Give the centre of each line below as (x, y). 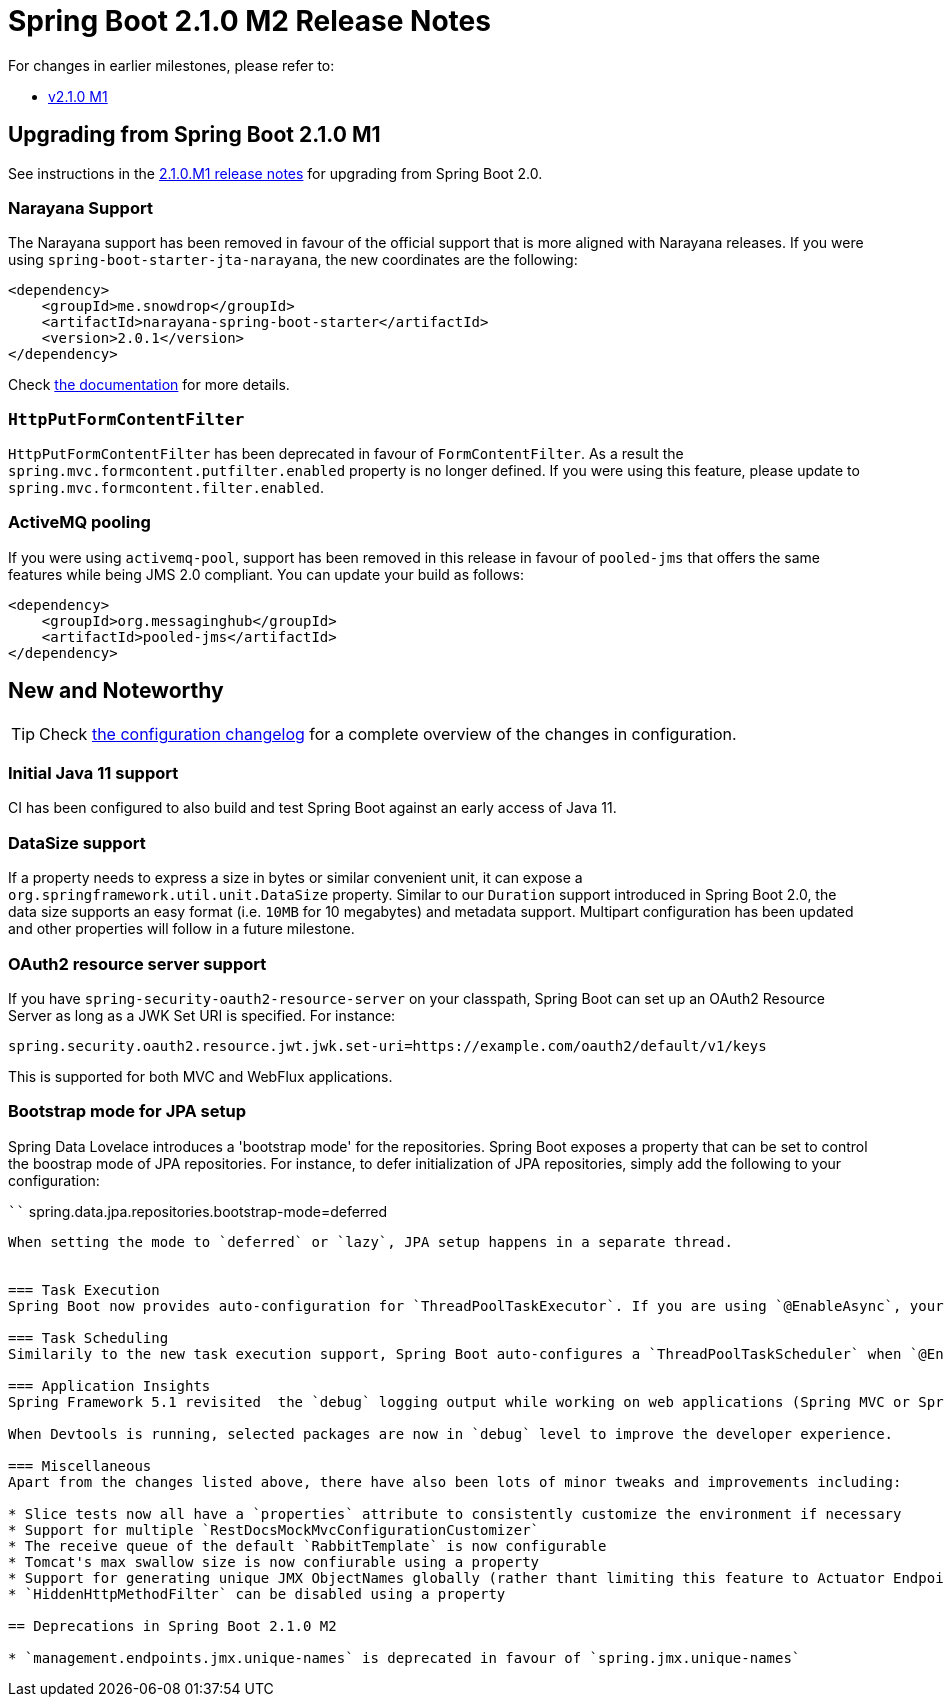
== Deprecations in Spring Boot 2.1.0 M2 (172, 1625)
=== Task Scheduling (88, 1337)
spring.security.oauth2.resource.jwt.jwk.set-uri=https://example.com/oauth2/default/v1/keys (387, 1045)
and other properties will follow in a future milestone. (181, 929)
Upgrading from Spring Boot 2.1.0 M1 (194, 135)
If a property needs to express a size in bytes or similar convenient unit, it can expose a (295, 878)
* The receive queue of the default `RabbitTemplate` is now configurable (307, 1545)
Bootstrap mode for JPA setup (127, 1111)
